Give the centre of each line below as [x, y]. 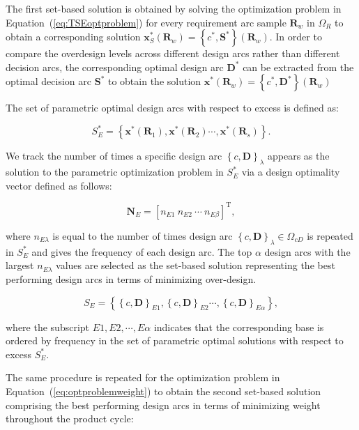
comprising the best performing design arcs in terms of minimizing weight [163, 405]
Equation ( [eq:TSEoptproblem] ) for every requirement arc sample [146, 22]
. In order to [296, 37]
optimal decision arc [49, 81]
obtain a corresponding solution [73, 37]
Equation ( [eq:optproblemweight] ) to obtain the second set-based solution [163, 391]
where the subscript [48, 327]
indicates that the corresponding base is [239, 327]
